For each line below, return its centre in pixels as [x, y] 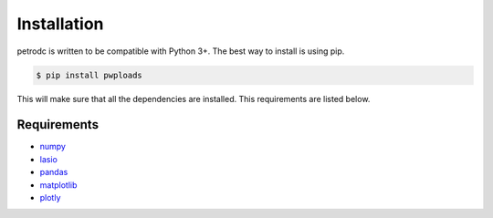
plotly [50, 197]
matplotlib [58, 185]
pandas [54, 172]
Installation [60, 24]
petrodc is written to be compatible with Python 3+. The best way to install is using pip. [181, 51]
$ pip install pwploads [89, 75]
